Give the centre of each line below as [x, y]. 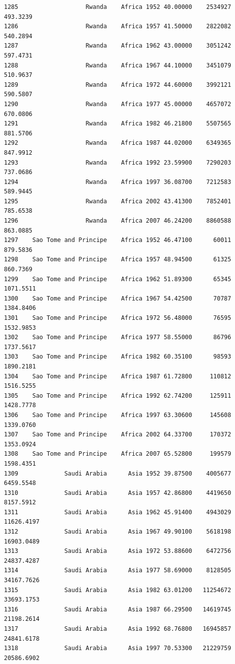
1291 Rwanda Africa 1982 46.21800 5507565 [118, 124]
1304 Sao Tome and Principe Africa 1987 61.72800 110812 [118, 376]
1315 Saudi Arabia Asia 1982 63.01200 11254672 [118, 590]
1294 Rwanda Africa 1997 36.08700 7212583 [118, 182]
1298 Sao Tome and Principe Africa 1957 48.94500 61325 [118, 260]
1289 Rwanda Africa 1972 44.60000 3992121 [118, 85]
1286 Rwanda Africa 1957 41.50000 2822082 [118, 27]
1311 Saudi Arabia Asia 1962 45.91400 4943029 [118, 512]
